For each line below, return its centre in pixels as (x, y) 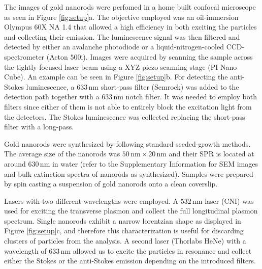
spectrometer (24, 56)
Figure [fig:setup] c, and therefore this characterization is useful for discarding (124, 231)
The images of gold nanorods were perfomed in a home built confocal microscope (130, 7)
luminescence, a (50, 86)
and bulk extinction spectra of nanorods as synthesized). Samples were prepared (129, 173)
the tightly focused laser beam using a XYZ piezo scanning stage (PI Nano (121, 66)
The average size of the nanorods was (62, 154)
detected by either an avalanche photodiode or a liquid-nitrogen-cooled (114, 47)
